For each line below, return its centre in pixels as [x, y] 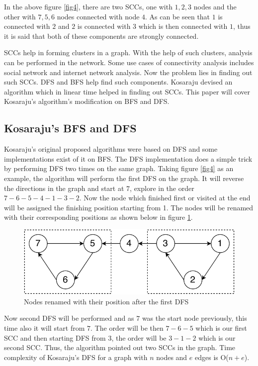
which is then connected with [183, 26]
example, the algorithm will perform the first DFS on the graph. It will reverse [124, 178]
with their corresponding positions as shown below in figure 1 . [98, 217]
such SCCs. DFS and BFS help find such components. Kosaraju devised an [118, 82]
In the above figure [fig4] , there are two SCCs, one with [88, 6]
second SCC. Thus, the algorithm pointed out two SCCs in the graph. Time [120, 347]
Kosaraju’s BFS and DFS [70, 128]
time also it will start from [44, 328]
